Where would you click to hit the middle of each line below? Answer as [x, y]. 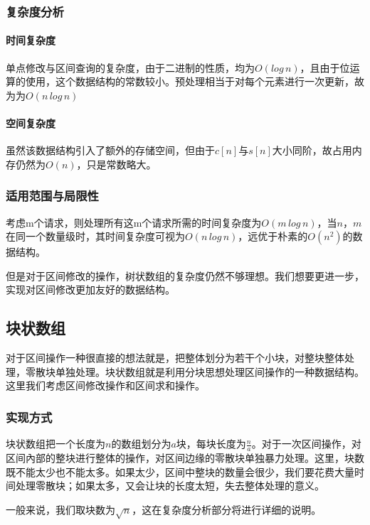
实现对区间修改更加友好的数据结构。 [90, 289]
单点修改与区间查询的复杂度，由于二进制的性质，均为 [130, 67]
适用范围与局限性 [52, 196]
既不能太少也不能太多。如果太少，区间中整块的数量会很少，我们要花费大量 [180, 471]
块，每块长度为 [211, 444]
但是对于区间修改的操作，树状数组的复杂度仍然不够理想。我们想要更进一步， [185, 275]
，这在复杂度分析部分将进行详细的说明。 [227, 509]
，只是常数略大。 [116, 164]
